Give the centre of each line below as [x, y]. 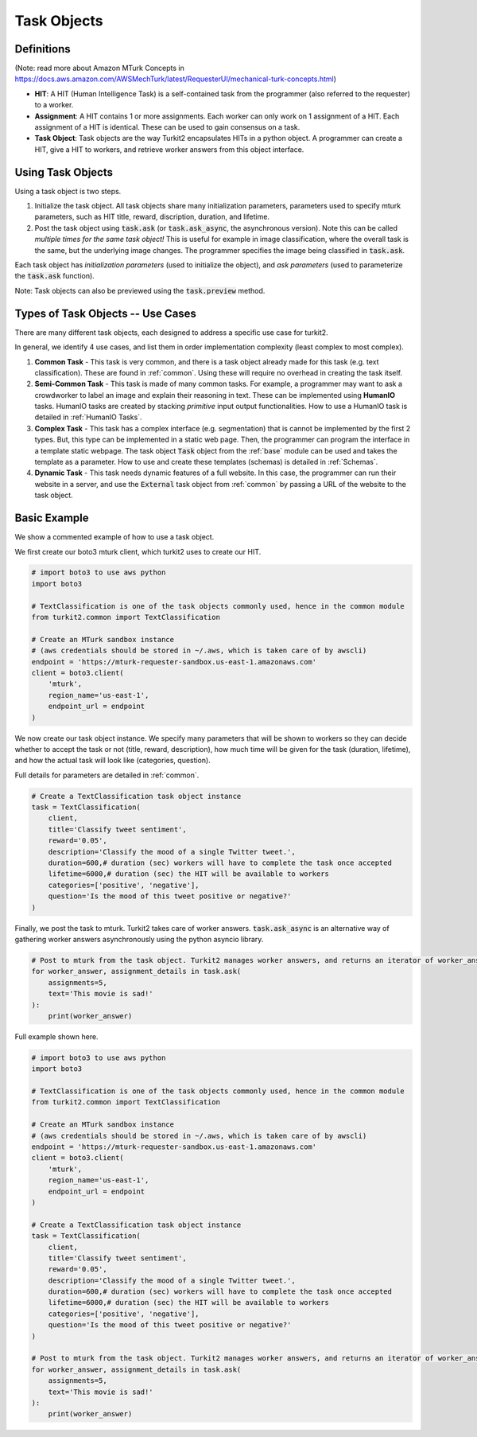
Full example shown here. [56, 1036]
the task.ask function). [54, 276]
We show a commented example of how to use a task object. [114, 537]
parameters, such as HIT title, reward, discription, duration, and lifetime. [152, 217]
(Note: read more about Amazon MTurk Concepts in [99, 68]
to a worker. [54, 105]
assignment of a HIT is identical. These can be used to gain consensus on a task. [167, 127]
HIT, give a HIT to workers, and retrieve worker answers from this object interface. [169, 149]
